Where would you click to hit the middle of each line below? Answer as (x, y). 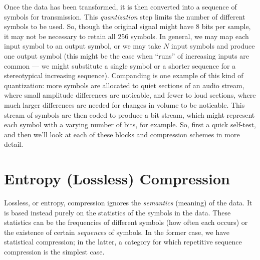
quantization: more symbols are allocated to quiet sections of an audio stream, (124, 85)
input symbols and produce (213, 46)
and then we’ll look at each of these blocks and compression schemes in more (122, 134)
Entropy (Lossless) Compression (117, 179)
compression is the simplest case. (54, 251)
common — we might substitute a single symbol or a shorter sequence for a (120, 65)
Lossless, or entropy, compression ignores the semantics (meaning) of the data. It (128, 203)
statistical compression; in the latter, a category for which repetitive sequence (123, 242)
